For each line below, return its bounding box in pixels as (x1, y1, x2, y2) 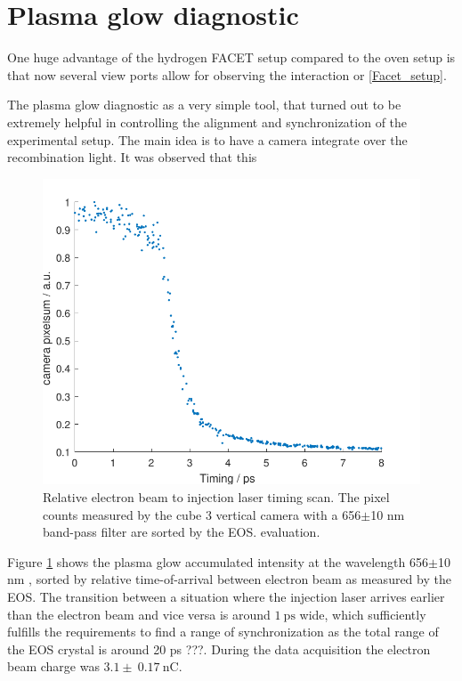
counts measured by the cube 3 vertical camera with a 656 (43, 505, 361, 523)
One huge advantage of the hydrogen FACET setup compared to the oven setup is (7, 48, 456, 67)
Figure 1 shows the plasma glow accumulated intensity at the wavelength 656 (7, 552, 428, 571)
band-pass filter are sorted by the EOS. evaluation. (43, 523, 320, 541)
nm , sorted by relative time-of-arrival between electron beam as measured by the (7, 570, 451, 588)
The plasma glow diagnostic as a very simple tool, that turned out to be (7, 95, 401, 114)
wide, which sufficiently (299, 604, 426, 623)
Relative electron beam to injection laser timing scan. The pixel (43, 488, 390, 507)
